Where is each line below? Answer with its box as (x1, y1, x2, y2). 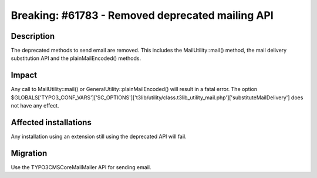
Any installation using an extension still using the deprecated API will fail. (11, 133, 187, 140)
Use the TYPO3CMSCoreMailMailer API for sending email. (11, 163, 151, 170)
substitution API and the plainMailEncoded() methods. (11, 55, 141, 62)
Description (11, 31, 55, 41)
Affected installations (11, 117, 92, 127)
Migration (11, 148, 48, 158)
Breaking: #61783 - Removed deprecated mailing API (11, 9, 274, 22)
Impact (11, 70, 38, 80)
